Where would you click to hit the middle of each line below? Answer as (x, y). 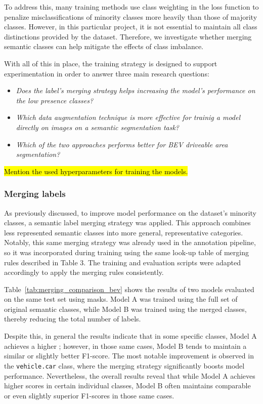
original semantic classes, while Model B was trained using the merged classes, (125, 309)
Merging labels (35, 194)
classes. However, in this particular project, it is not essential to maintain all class (131, 27)
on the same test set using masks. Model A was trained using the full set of (121, 299)
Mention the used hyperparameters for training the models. (96, 171)
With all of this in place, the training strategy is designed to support (111, 63)
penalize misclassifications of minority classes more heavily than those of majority (131, 16)
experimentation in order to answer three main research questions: (107, 73)
